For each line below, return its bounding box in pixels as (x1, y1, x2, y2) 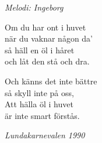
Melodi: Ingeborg (5, 1, 64, 13)
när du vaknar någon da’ (5, 32, 93, 45)
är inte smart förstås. (5, 109, 80, 121)
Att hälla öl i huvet (5, 98, 73, 110)
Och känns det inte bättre (5, 74, 97, 87)
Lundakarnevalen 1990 (5, 129, 85, 141)
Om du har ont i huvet (5, 21, 86, 33)
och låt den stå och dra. (5, 55, 90, 67)
